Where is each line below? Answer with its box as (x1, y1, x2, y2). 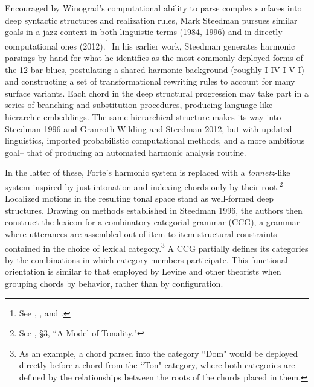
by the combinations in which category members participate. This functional (5, 253, 288, 266)
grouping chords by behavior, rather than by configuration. (5, 277, 223, 290)
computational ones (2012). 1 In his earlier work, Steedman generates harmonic (5, 37, 295, 52)
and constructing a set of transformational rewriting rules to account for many (5, 75, 295, 88)
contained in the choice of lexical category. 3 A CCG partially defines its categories (5, 240, 309, 254)
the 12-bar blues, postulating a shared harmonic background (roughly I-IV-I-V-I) (5, 63, 304, 75)
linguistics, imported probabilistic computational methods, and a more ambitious (5, 134, 305, 147)
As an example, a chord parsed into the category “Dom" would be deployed (19, 347, 298, 359)
